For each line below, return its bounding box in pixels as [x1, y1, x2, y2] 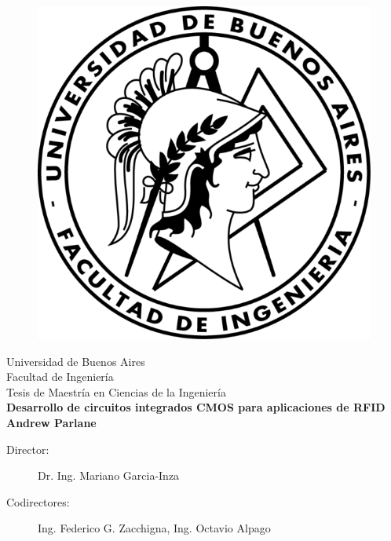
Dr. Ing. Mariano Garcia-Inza [38, 467, 180, 484]
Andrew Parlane [6, 414, 97, 430]
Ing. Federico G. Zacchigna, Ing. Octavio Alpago [38, 520, 271, 536]
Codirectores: [6, 493, 70, 510]
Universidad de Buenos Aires [6, 353, 145, 369]
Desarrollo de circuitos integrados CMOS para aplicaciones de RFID [6, 399, 386, 415]
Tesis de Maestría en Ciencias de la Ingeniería [6, 383, 226, 400]
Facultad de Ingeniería [6, 368, 114, 385]
